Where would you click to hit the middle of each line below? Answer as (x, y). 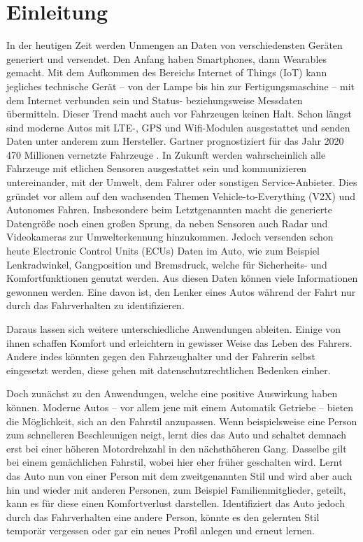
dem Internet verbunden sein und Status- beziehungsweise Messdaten (155, 100)
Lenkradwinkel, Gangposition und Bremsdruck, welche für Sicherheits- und (167, 264)
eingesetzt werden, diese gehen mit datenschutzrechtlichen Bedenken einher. (169, 370)
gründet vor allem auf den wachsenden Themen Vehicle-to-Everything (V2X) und (181, 195)
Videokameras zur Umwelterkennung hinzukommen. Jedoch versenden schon (170, 237)
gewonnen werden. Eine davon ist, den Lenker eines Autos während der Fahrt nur (181, 291)
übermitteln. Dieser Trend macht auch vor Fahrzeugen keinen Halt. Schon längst (179, 114)
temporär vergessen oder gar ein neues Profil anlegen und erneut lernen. (161, 530)
